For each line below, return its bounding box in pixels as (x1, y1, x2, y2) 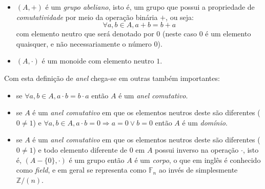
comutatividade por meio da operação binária (16, 11, 158, 22)
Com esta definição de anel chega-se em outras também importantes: (4, 72, 220, 83)
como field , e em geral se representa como (16, 164, 147, 175)
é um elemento (205, 28, 251, 39)
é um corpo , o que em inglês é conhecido (134, 154, 261, 165)
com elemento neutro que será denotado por (16, 28, 154, 39)
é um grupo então (69, 154, 125, 165)
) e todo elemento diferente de (33, 144, 128, 155)
